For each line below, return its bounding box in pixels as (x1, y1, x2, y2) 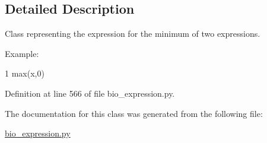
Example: (5, 47, 39, 59)
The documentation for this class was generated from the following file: (5, 107, 263, 119)
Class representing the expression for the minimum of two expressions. (5, 27, 260, 40)
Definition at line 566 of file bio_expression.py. (5, 87, 175, 99)
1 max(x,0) (5, 67, 44, 80)
